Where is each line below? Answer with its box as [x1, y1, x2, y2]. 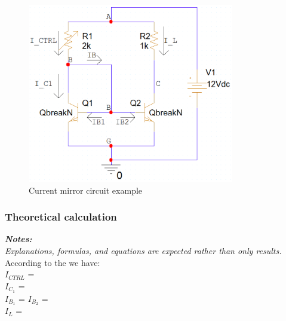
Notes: [5, 233, 32, 245]
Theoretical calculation [5, 209, 117, 224]
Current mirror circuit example [29, 184, 143, 196]
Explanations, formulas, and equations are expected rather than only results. [5, 244, 282, 256]
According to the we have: [5, 256, 100, 268]
